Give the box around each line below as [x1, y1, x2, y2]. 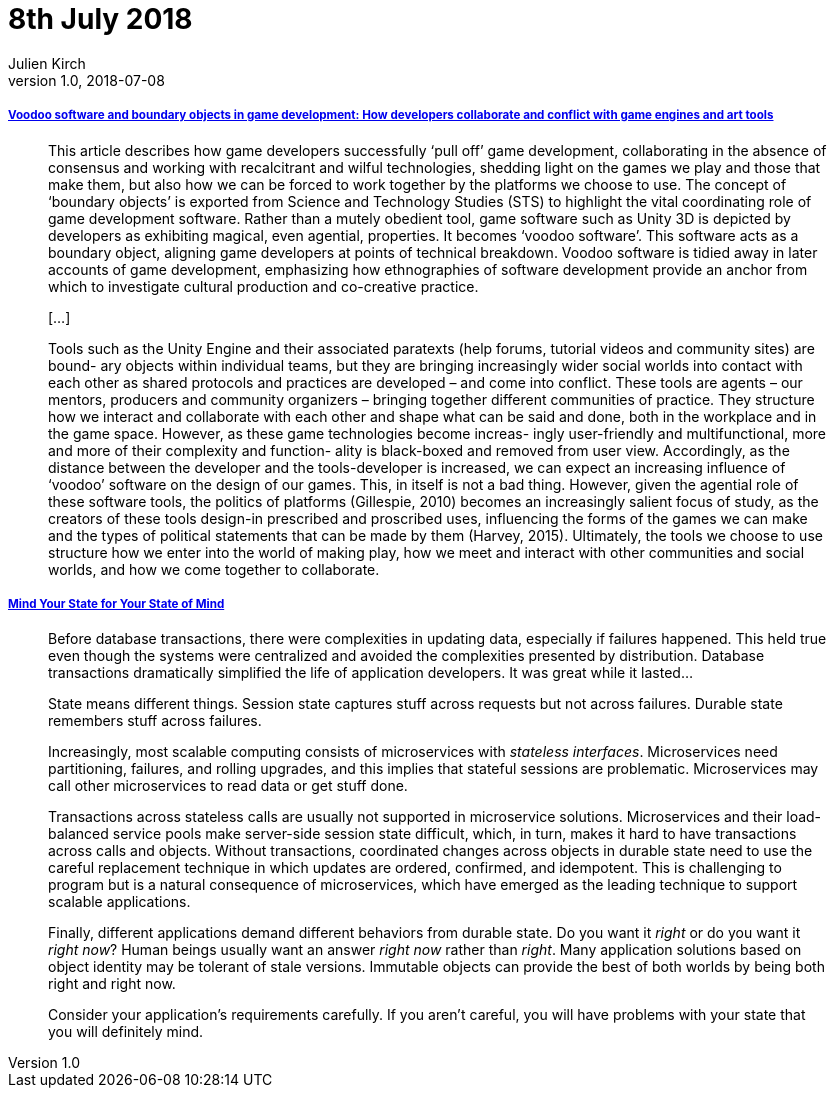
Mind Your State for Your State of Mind [8, 596, 225, 611]
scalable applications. [48, 893, 191, 911]
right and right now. [48, 975, 176, 993]
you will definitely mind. [48, 1023, 204, 1041]
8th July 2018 [8, 2, 193, 36]
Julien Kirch [8, 54, 86, 72]
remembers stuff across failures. [48, 712, 262, 730]
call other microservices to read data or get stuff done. [48, 777, 408, 795]
